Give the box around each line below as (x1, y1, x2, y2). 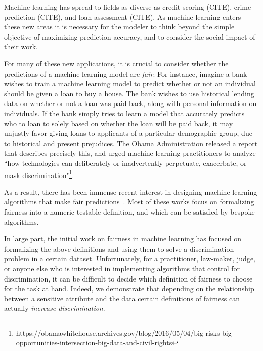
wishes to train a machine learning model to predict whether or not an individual (4, 78, 256, 89)
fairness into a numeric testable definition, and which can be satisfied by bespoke (4, 206, 255, 217)
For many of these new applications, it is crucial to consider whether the (4, 58, 229, 68)
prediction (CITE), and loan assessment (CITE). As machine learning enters (4, 11, 241, 22)
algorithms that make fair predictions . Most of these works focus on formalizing (4, 196, 254, 207)
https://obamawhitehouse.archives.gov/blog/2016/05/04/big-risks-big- (16, 327, 234, 338)
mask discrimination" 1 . (4, 168, 74, 180)
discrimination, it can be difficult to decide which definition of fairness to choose (4, 273, 253, 284)
